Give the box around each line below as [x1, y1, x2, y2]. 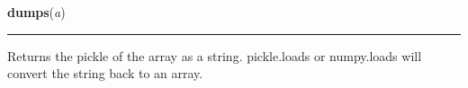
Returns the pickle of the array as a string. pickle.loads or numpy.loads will [7, 46, 422, 65]
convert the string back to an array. [7, 64, 203, 83]
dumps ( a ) [7, 3, 66, 21]
